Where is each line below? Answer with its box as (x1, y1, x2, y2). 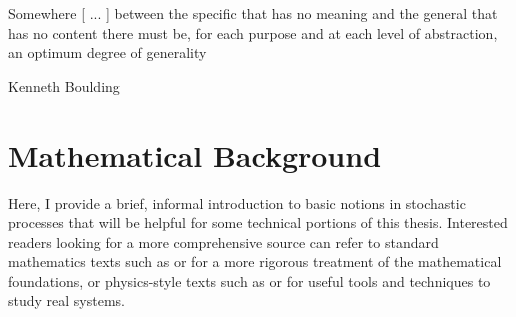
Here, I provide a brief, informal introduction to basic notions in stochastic (8, 192, 466, 213)
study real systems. (8, 290, 125, 311)
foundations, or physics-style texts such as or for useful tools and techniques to (8, 270, 491, 291)
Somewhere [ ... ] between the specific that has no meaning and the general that (8, 3, 498, 23)
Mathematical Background (8, 134, 382, 175)
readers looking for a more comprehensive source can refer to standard (8, 231, 439, 252)
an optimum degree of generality (8, 42, 207, 63)
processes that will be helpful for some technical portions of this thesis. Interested (8, 212, 508, 233)
